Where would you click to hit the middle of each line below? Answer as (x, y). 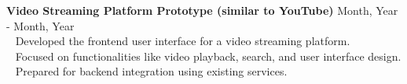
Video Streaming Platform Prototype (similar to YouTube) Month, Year (202, 10)
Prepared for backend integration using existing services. (151, 71)
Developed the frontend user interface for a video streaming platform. (183, 41)
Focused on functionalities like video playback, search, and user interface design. (208, 56)
